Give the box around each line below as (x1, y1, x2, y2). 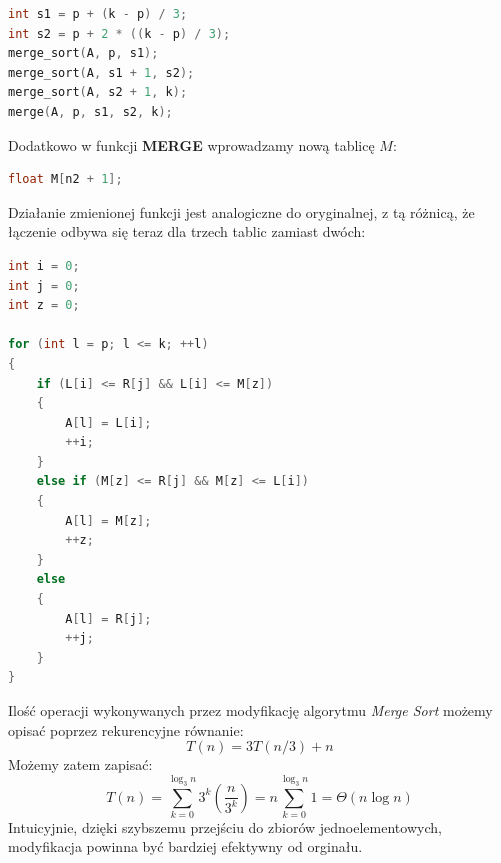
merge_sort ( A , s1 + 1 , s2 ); (8, 65, 195, 80)
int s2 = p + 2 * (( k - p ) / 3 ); (8, 26, 231, 41)
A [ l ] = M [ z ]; (65, 513, 152, 528)
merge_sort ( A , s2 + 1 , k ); (8, 85, 188, 100)
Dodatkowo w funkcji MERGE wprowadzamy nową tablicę (8, 134, 375, 155)
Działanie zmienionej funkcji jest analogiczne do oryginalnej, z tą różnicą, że (8, 201, 475, 222)
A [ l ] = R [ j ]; (65, 611, 152, 626)
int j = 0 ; (8, 278, 80, 293)
